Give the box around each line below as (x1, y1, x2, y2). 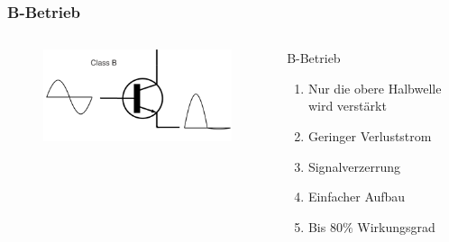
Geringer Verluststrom (307, 127, 432, 145)
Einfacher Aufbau (307, 187, 406, 206)
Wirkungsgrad (357, 217, 435, 236)
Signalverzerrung (307, 157, 400, 175)
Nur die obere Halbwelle (307, 78, 442, 97)
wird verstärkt (307, 96, 387, 115)
